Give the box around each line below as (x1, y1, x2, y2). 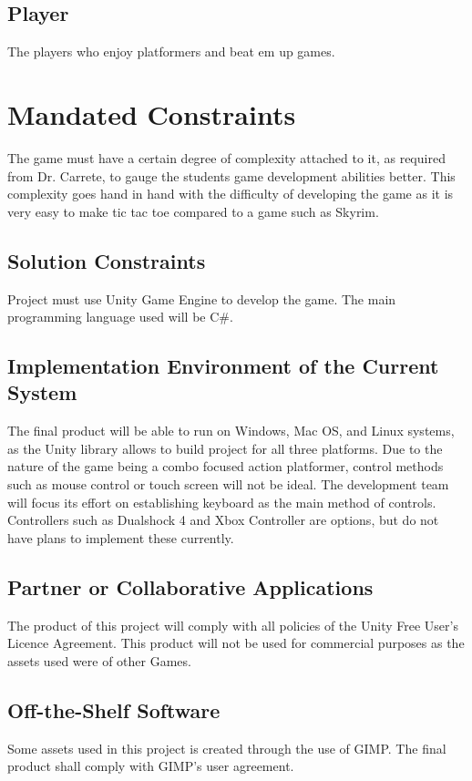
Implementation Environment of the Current (7, 352, 439, 380)
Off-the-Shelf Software (7, 695, 221, 724)
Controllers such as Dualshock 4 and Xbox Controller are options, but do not (7, 510, 439, 529)
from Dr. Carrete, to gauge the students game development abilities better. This (7, 166, 456, 185)
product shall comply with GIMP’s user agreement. (7, 756, 294, 776)
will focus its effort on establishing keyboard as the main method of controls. (7, 492, 436, 511)
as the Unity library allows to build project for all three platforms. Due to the (7, 438, 443, 457)
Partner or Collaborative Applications (7, 572, 374, 601)
